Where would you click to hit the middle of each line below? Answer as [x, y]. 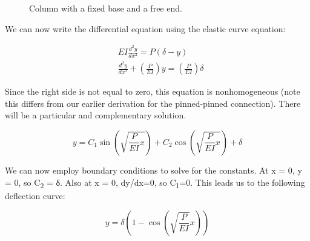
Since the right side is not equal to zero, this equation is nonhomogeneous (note [153, 91]
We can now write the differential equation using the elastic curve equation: [145, 28]
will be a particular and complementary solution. [96, 115]
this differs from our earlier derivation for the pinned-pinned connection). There [153, 103]
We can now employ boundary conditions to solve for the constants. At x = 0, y [153, 170]
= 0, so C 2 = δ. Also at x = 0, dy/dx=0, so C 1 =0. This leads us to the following [155, 183]
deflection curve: [35, 195]
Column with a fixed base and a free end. [106, 8]
